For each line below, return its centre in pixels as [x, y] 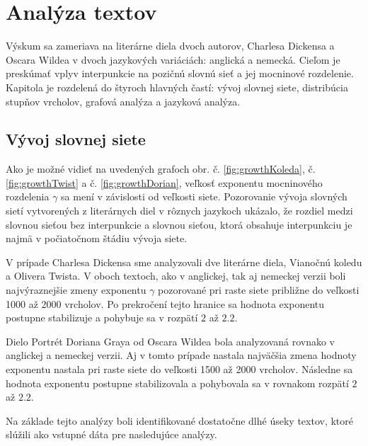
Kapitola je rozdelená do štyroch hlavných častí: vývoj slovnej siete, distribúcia [177, 87]
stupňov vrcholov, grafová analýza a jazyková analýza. [123, 101]
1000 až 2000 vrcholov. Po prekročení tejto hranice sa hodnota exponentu [165, 303]
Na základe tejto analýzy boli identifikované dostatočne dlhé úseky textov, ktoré [179, 420]
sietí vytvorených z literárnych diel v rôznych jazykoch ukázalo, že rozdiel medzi [179, 211]
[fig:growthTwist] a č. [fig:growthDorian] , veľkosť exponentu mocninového [164, 182]
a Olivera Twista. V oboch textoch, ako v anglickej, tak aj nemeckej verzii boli [176, 276]
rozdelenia [28, 196]
